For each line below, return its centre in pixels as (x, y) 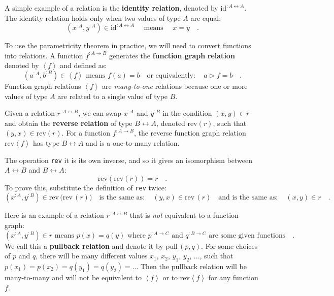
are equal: (206, 18)
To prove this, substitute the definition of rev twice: (86, 187)
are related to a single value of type (113, 96)
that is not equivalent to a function (184, 215)
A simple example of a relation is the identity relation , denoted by (111, 8)
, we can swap (100, 113)
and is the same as (247, 198)
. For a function (86, 133)
